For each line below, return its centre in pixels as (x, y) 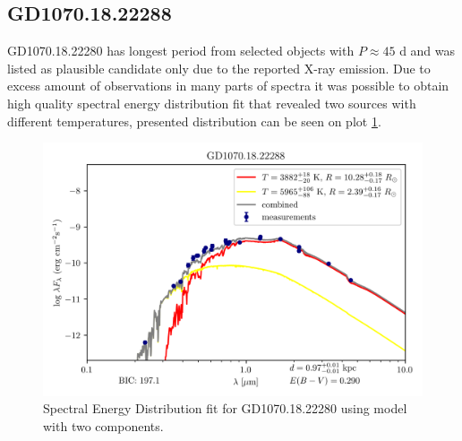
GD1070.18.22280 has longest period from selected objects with (181, 51)
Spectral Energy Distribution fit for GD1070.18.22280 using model (225, 408)
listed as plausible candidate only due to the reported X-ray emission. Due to (219, 68)
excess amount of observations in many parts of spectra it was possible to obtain (228, 86)
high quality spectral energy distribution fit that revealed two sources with (212, 103)
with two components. (103, 425)
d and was (428, 51)
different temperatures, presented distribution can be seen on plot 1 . (194, 121)
